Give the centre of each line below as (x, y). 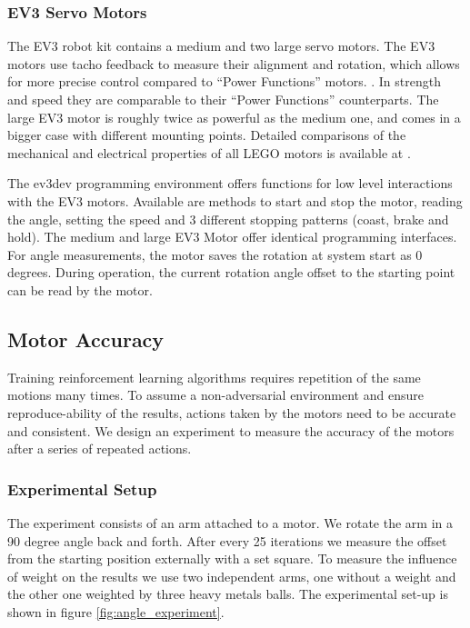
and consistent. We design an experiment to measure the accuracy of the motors (231, 430)
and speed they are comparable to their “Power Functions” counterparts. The (223, 99)
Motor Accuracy (86, 339)
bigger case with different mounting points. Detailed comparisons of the (207, 135)
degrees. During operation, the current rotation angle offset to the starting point (231, 272)
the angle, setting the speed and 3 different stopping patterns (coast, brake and (228, 219)
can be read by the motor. (80, 289)
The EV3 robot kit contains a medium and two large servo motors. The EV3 (221, 46)
